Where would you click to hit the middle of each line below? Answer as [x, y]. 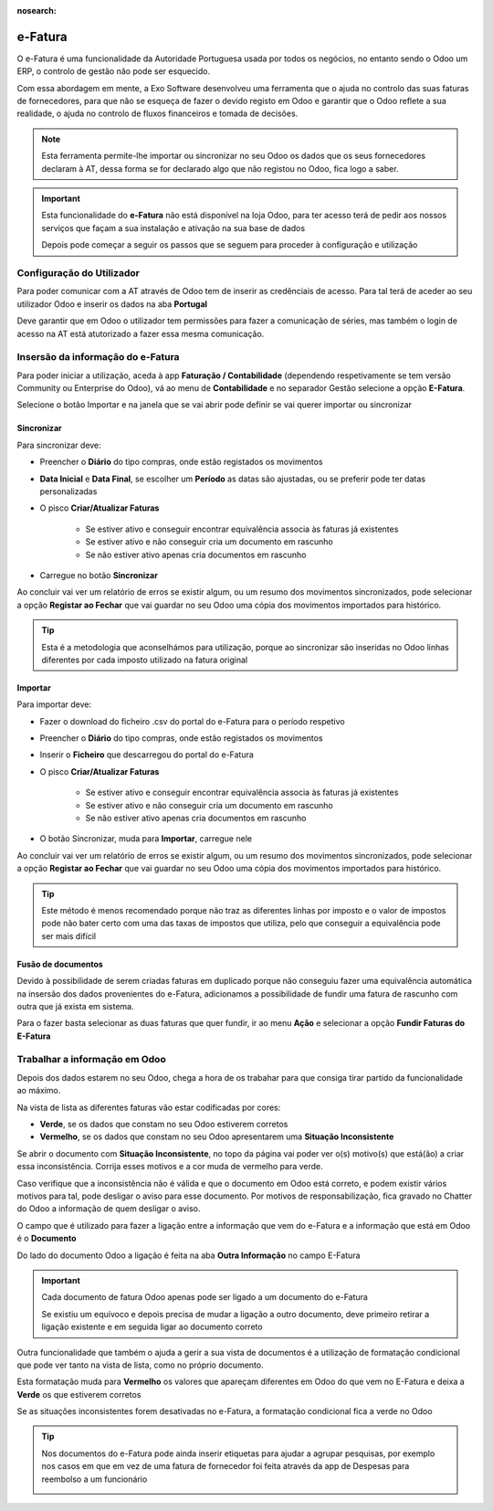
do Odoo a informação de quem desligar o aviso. [109, 1209]
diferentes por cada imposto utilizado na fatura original [145, 660]
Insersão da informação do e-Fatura [98, 357]
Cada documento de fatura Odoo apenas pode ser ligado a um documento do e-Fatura [205, 1297]
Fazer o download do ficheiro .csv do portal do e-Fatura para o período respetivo [193, 721]
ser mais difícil [68, 935]
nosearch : [37, 11]
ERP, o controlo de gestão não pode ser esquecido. [113, 71]
